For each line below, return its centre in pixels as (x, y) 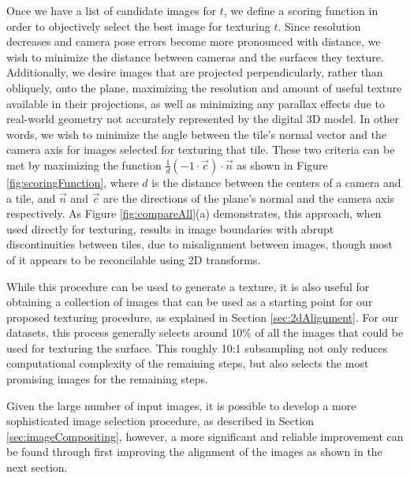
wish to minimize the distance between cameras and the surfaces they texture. (195, 56)
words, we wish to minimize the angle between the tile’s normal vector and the (197, 134)
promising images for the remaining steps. (107, 379)
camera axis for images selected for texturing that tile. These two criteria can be (201, 149)
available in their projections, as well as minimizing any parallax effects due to (196, 103)
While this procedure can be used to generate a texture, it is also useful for (188, 286)
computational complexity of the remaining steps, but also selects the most (188, 363)
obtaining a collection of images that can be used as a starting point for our (190, 302)
